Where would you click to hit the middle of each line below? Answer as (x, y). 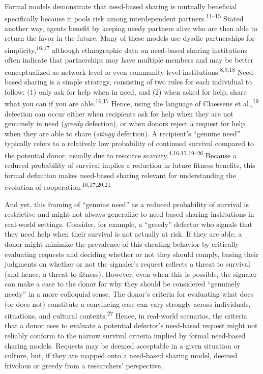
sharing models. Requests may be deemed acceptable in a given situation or (123, 345)
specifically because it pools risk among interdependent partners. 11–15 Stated (124, 17)
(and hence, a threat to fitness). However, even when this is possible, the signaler (131, 274)
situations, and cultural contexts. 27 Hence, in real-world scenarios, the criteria (126, 315)
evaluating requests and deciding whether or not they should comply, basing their (132, 254)
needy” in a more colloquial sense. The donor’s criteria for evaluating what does (129, 293)
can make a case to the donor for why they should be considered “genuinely (123, 284)
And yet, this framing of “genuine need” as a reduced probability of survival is (127, 204)
